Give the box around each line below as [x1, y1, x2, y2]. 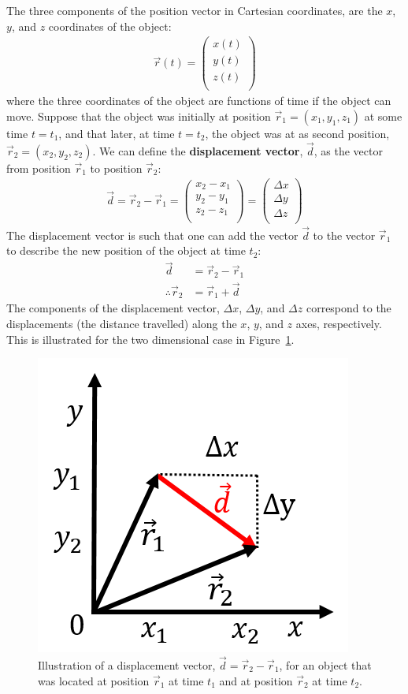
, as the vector [313, 142, 383, 159]
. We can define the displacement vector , [92, 142, 303, 159]
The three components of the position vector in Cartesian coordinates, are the [6, 2, 383, 18]
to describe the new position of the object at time [6, 242, 246, 259]
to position [90, 159, 143, 176]
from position [6, 159, 71, 176]
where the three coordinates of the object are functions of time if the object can [6, 92, 391, 109]
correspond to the [306, 300, 391, 316]
